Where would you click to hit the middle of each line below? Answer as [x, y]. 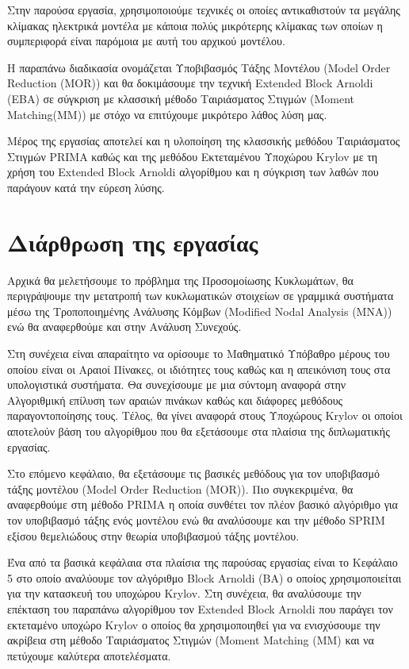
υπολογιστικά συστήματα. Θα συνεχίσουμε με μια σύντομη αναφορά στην [177, 384]
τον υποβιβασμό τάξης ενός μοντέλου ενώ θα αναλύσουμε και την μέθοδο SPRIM [196, 519]
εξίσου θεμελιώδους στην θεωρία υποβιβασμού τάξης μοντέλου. [153, 535]
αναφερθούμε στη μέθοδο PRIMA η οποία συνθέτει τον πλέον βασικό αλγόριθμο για [203, 504]
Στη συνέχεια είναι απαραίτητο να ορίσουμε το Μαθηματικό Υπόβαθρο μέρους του [199, 354]
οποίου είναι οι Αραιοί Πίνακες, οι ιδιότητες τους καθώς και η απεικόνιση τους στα [199, 369]
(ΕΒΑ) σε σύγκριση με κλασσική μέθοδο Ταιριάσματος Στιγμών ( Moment [181, 98]
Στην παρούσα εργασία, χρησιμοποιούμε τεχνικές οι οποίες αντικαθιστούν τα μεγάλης [204, 10]
